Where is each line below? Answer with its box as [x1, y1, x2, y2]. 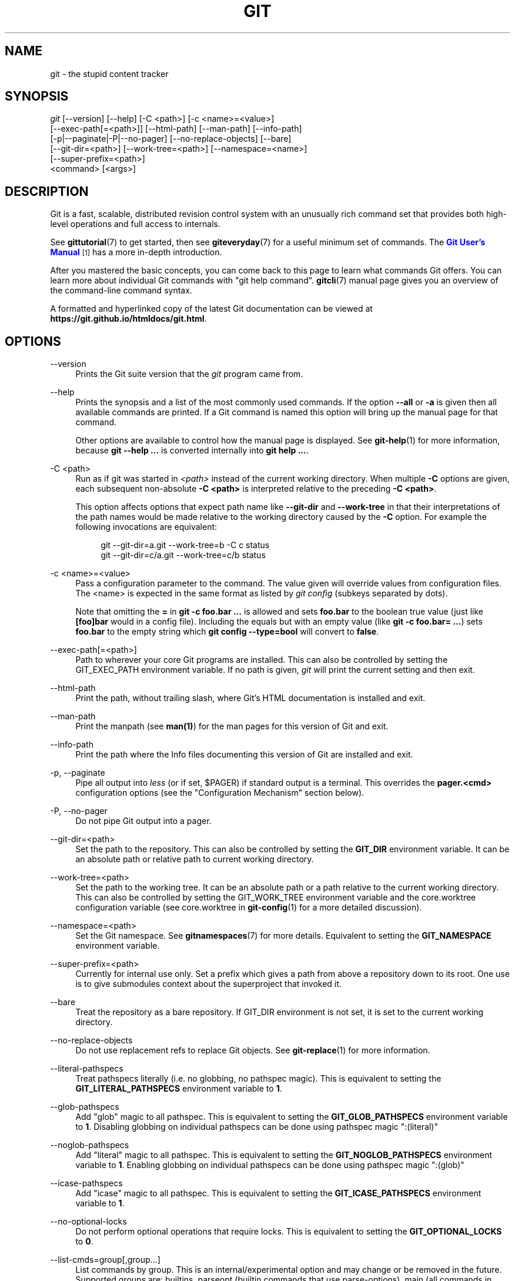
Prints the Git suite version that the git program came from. [75, 369, 303, 379]
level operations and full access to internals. [50, 219, 221, 229]
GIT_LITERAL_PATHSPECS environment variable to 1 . [75, 1083, 282, 1094]
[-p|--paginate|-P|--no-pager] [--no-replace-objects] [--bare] [50, 134, 292, 144]
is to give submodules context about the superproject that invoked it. [75, 979, 342, 989]
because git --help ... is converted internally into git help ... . [75, 445, 309, 456]
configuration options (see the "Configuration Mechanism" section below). [75, 788, 364, 798]
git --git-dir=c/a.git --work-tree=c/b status [101, 550, 266, 561]
